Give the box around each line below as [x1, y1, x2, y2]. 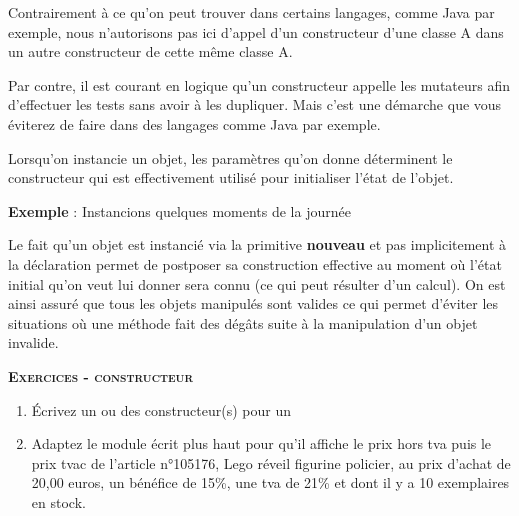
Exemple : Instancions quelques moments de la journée [8, 200, 351, 221]
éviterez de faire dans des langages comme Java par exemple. [8, 113, 381, 134]
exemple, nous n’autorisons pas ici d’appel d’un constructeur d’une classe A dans [8, 21, 504, 42]
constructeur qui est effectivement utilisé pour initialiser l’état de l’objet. [8, 167, 454, 188]
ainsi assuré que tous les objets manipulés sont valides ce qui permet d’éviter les [8, 293, 499, 314]
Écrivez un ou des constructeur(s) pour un [31, 399, 292, 420]
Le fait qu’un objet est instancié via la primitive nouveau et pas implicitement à [8, 234, 507, 255]
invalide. [8, 332, 59, 353]
